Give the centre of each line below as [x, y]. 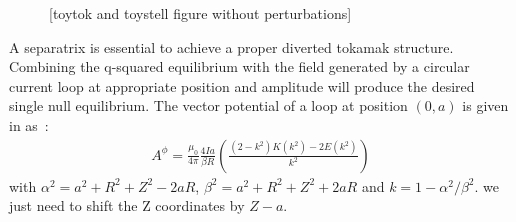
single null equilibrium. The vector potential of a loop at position [208, 105]
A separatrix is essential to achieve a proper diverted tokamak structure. [231, 46]
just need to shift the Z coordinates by [127, 205]
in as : [29, 124]
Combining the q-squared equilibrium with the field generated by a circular [239, 66]
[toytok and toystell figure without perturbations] [200, 13]
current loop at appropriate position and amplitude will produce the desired [242, 85]
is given [485, 105]
